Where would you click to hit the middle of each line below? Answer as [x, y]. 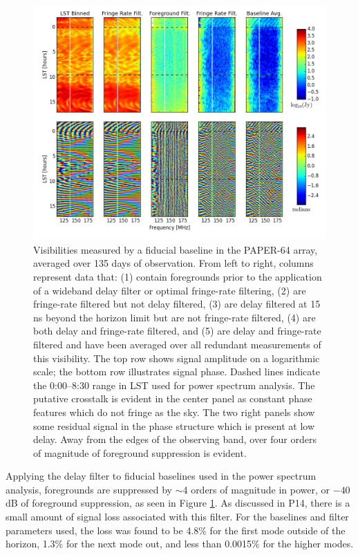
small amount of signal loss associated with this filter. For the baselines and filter [177, 517]
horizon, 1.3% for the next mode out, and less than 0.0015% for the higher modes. [180, 544]
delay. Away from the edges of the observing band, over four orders [175, 439]
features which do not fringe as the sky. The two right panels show [174, 412]
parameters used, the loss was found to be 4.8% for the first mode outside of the [176, 530]
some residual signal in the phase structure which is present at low [174, 425]
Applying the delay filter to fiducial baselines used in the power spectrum [161, 476]
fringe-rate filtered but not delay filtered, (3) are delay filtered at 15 [177, 304]
